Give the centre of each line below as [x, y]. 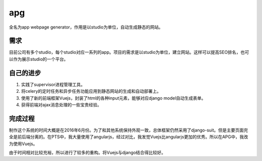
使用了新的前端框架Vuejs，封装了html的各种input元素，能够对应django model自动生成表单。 [114, 98]
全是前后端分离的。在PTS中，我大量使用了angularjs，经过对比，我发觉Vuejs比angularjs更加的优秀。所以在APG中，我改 [129, 137]
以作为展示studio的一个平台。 [39, 59]
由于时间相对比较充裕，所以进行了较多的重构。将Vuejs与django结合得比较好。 [87, 153]
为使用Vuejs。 [23, 144]
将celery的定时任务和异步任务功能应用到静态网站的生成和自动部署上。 [91, 91]
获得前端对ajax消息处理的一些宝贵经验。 [61, 104]
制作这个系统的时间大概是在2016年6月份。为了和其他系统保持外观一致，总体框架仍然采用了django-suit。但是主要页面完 [129, 130]
